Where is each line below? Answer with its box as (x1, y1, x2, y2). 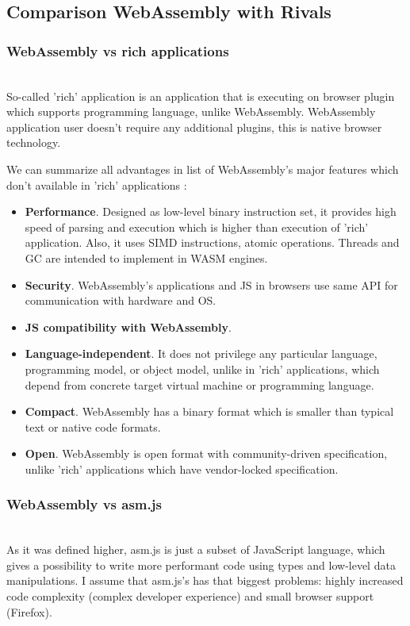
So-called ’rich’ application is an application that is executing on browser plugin (6, 87, 395, 104)
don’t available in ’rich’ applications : (6, 176, 187, 193)
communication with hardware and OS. (25, 292, 216, 309)
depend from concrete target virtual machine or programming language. (25, 376, 374, 393)
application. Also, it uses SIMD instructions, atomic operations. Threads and (25, 234, 400, 251)
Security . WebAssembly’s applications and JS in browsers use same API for (25, 276, 398, 293)
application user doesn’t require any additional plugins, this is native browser (6, 118, 382, 135)
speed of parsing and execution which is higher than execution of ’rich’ (25, 218, 369, 235)
